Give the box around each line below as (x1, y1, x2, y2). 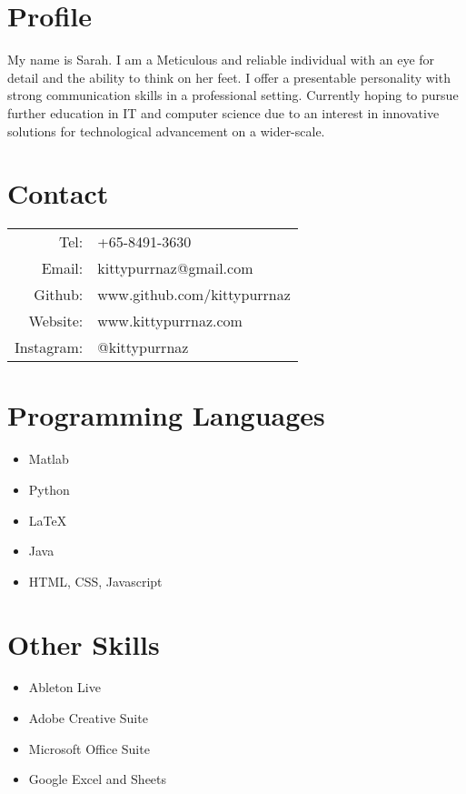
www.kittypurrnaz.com (97, 310, 243, 332)
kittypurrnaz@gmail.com (97, 257, 253, 279)
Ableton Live (28, 678, 101, 697)
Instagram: (15, 337, 84, 358)
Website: (28, 310, 84, 332)
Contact (7, 175, 109, 212)
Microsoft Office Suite (28, 739, 150, 758)
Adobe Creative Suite (28, 709, 148, 728)
